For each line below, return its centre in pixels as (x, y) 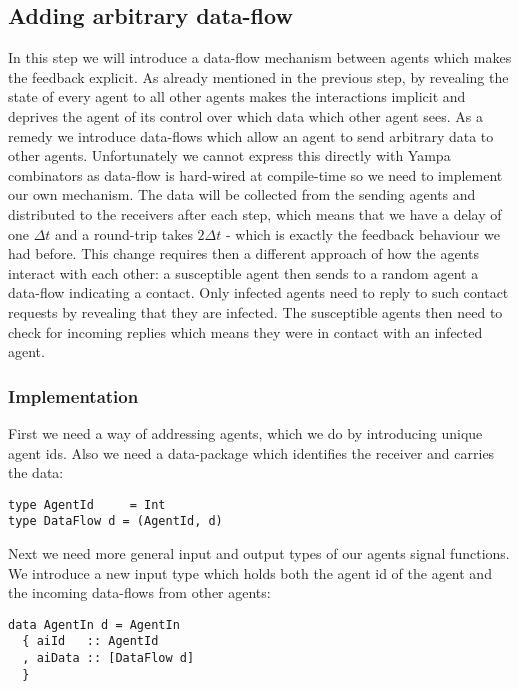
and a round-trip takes (124, 233)
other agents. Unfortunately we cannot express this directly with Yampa (229, 155)
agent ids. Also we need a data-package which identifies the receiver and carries (251, 452)
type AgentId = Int (87, 504)
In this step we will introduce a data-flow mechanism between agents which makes (260, 57)
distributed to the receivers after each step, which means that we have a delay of (255, 213)
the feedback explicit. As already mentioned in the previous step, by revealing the (258, 76)
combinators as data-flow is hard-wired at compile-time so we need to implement (255, 174)
